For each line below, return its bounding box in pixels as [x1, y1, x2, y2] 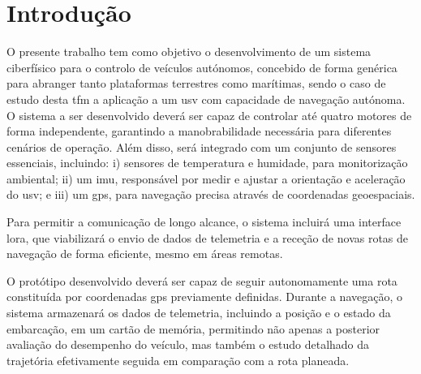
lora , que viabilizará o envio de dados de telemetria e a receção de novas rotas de [6, 229, 409, 246]
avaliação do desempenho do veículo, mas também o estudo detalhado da [6, 336, 370, 353]
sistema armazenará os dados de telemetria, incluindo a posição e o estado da [6, 304, 391, 321]
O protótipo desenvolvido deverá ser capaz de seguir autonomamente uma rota [6, 272, 397, 289]
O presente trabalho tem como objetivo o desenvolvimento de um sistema [6, 43, 372, 60]
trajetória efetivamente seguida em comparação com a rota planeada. [6, 351, 350, 368]
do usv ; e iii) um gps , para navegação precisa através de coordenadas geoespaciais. [6, 186, 415, 203]
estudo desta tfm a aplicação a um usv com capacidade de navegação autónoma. [6, 90, 406, 107]
